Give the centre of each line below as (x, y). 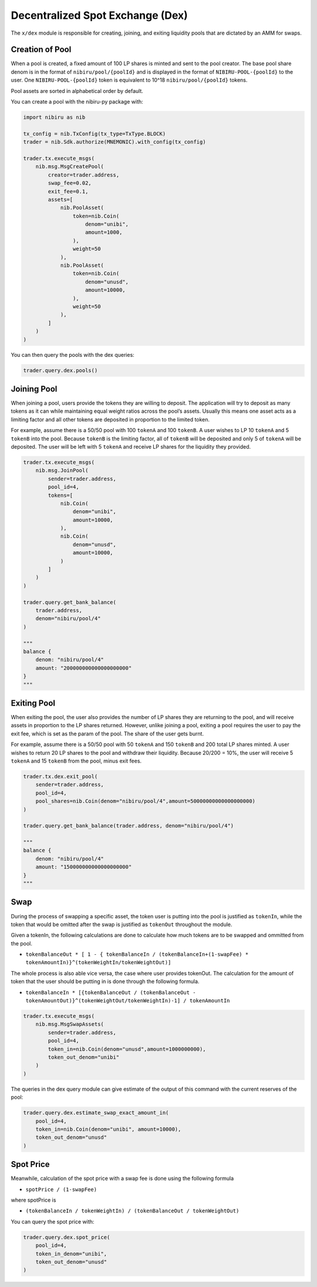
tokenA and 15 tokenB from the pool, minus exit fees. (76, 761)
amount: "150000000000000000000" (84, 867)
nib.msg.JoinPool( (62, 471)
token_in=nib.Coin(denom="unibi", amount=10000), (108, 1129)
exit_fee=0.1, (68, 191)
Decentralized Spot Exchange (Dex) (99, 15)
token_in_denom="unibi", (71, 1253)
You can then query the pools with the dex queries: (72, 355)
